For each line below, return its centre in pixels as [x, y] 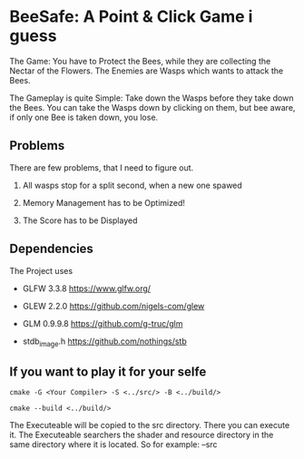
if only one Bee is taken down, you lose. [84, 117]
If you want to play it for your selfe [108, 371]
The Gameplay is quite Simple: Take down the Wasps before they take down [152, 98]
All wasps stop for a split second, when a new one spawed [132, 185]
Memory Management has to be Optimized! [104, 202]
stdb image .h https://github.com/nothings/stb [105, 342]
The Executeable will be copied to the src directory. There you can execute [150, 425]
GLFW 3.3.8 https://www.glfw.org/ [87, 288]
